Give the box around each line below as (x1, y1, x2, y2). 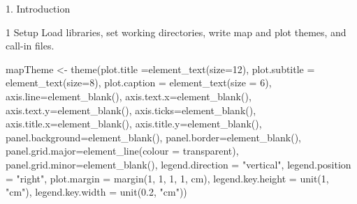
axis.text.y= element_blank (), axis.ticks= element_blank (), (6, 102, 256, 117)
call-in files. (6, 38, 54, 53)
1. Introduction (6, 1, 71, 15)
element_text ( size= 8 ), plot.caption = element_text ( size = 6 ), (6, 75, 272, 90)
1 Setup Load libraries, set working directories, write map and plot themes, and (6, 24, 347, 39)
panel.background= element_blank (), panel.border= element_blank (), (6, 130, 301, 144)
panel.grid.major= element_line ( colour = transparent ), (6, 143, 239, 158)
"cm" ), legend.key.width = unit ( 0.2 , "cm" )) (6, 185, 187, 199)
